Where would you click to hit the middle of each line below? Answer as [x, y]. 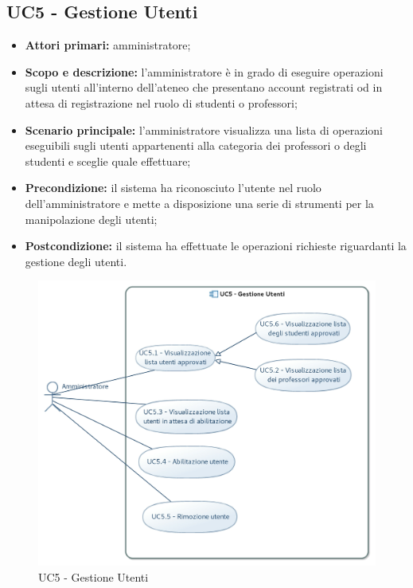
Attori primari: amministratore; [108, 45]
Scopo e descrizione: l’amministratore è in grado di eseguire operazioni [204, 71]
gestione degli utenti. [76, 261]
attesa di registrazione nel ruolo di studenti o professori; [161, 102]
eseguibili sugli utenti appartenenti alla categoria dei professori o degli [196, 145]
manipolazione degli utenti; [91, 219]
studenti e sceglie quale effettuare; [108, 161]
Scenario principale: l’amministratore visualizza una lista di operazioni [204, 129]
